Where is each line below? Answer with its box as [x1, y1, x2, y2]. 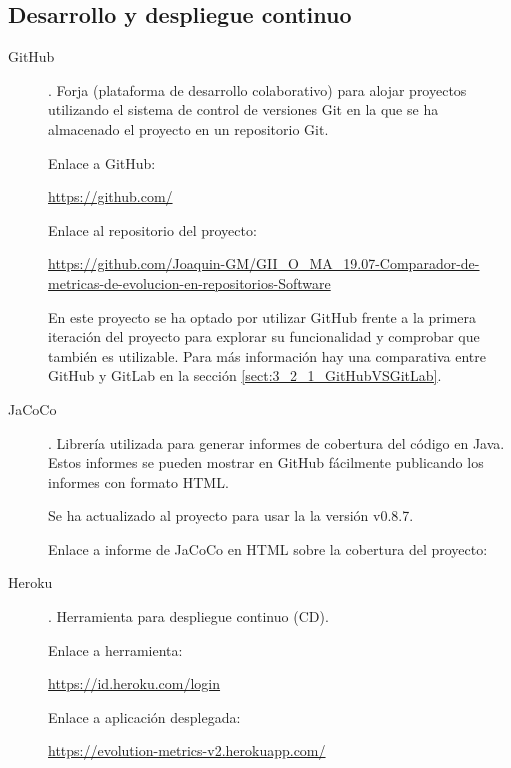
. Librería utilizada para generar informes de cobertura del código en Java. [48, 432, 505, 453]
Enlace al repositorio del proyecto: [48, 219, 257, 240]
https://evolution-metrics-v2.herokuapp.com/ [48, 740, 326, 761]
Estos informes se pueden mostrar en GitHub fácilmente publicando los [48, 452, 484, 473]
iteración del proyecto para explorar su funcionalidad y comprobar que [48, 326, 480, 347]
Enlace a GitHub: [48, 152, 156, 173]
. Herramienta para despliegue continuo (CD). [48, 606, 329, 627]
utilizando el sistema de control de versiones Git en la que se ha [48, 99, 439, 120]
